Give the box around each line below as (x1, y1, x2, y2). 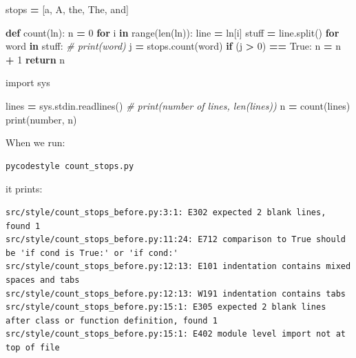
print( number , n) (6, 112, 77, 126)
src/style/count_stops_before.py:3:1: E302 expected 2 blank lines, (6, 207, 326, 217)
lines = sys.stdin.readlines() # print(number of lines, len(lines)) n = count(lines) (6, 98, 350, 112)
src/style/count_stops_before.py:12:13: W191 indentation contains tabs (6, 288, 346, 299)
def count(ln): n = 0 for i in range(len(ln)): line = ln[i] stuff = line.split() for (6, 25, 339, 39)
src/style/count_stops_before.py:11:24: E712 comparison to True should (6, 235, 346, 245)
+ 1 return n (6, 52, 65, 66)
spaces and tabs (6, 275, 80, 285)
